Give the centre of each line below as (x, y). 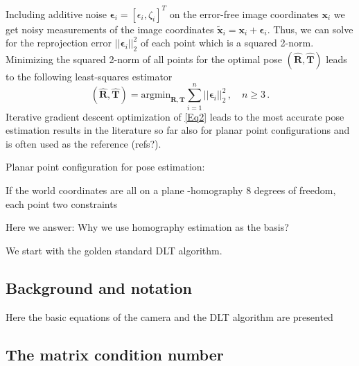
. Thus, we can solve (310, 29)
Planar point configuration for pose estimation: (105, 167)
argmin (156, 95)
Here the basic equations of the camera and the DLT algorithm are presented (169, 316)
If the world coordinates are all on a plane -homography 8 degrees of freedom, (171, 190)
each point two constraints (62, 203)
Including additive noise (56, 14)
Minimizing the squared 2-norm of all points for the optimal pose (144, 59)
